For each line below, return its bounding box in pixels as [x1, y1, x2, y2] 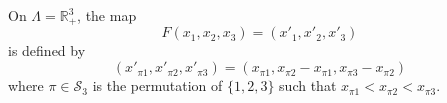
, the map [77, 5, 137, 25]
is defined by [8, 40, 86, 61]
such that [279, 75, 337, 96]
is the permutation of [92, 75, 223, 96]
